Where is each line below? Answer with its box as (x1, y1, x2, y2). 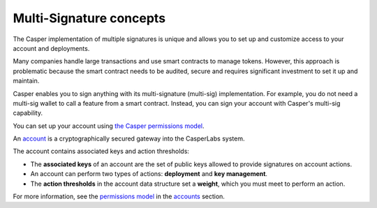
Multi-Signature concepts (13, 10, 166, 26)
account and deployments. (13, 44, 90, 52)
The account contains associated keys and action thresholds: (13, 147, 190, 156)
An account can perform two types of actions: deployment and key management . (30, 170, 268, 178)
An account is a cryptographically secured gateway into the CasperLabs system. (13, 134, 245, 143)
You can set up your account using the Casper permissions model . (13, 122, 205, 130)
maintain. (13, 77, 40, 85)
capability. (13, 109, 43, 118)
